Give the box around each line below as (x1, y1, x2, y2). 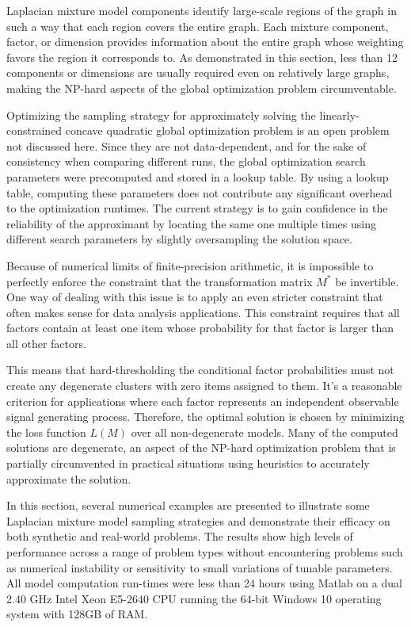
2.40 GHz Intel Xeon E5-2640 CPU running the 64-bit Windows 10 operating (6, 590, 382, 606)
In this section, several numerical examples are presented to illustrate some (6, 497, 370, 514)
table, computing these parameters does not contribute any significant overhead (6, 184, 393, 201)
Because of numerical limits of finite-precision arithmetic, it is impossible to (6, 257, 374, 273)
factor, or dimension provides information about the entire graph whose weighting (6, 33, 404, 50)
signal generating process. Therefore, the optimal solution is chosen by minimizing (6, 408, 405, 425)
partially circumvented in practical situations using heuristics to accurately (6, 455, 370, 472)
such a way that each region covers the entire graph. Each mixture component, (6, 17, 389, 34)
